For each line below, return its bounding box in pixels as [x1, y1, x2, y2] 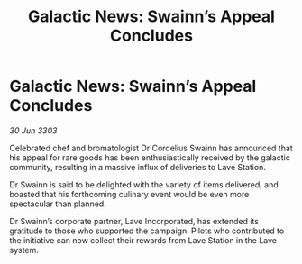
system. [9, 244, 39, 255]
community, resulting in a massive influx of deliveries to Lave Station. [9, 161, 266, 172]
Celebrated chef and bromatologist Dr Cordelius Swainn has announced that [9, 142, 293, 153]
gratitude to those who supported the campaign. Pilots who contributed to [9, 225, 285, 236]
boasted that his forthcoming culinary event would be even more [9, 188, 250, 199]
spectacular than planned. [9, 198, 106, 209]
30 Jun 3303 [9, 124, 58, 136]
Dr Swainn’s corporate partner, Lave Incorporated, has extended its [9, 215, 260, 226]
